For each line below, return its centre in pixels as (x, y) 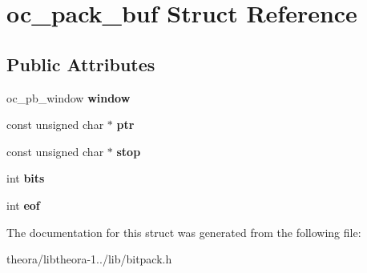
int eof (23, 205)
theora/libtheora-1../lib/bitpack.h (89, 259)
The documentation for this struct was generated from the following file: (184, 232)
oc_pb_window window (69, 97)
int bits (26, 178)
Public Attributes (81, 64)
